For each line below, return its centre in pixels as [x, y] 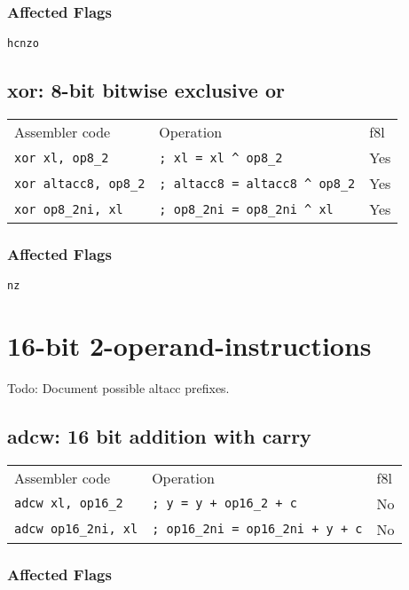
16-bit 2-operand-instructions [189, 346]
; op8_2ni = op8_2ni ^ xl [246, 209]
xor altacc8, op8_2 [80, 183]
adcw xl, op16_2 [69, 503]
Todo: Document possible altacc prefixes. [118, 388]
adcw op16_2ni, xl [76, 529]
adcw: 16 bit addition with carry [159, 436]
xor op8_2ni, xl [69, 209]
